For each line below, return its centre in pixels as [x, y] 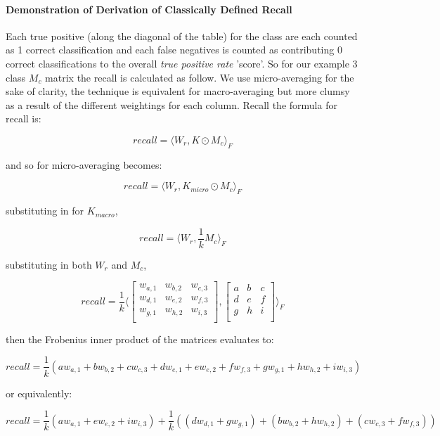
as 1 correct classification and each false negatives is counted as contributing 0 [174, 50]
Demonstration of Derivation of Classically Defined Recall [149, 9]
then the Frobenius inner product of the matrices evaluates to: [140, 339]
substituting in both [49, 264]
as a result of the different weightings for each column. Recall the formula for [172, 104]
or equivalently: [39, 393]
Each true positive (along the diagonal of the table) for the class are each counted [182, 36]
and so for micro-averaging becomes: [84, 164]
